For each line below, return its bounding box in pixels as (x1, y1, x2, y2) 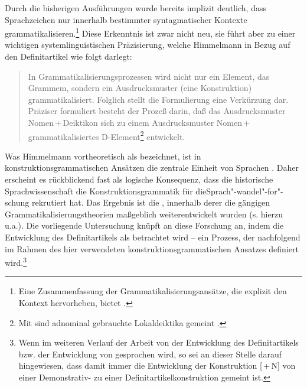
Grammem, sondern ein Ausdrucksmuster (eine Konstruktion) (28, 82, 252, 94)
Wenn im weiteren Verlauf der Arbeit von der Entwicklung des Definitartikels (18, 336, 299, 349)
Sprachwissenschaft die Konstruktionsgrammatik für (5, 184, 193, 197)
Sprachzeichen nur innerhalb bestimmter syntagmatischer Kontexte (5, 13, 247, 25)
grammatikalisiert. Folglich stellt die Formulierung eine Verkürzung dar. (28, 93, 289, 105)
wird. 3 (5, 255, 27, 268)
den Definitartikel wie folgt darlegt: (5, 50, 132, 63)
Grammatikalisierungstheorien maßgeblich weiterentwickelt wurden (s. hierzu (5, 207, 283, 220)
